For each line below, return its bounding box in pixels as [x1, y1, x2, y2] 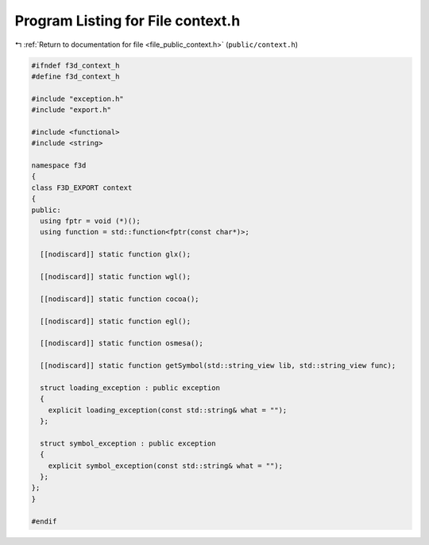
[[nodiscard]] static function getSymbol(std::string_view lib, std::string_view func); [40, 361, 396, 370]
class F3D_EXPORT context [31, 183, 133, 192]
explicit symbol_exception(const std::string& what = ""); [48, 461, 284, 470]
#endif [31, 516, 57, 526]
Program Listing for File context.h [14, 12, 241, 29]
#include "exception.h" [31, 94, 125, 103]
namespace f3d [31, 161, 87, 170]
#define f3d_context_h [31, 72, 120, 81]
